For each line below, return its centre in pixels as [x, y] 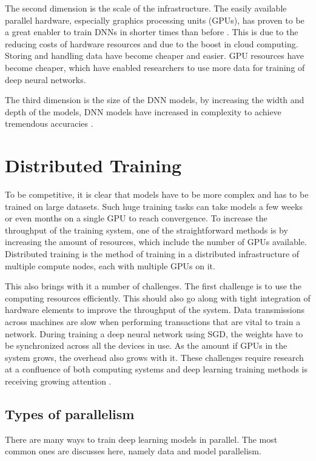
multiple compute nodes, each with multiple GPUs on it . [110, 265]
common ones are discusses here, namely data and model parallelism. [133, 451]
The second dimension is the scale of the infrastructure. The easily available [146, 8]
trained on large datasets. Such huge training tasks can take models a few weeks [154, 206]
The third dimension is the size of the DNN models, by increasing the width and [155, 100]
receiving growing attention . [58, 381]
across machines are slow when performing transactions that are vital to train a [153, 321]
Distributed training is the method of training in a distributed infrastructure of [152, 254]
